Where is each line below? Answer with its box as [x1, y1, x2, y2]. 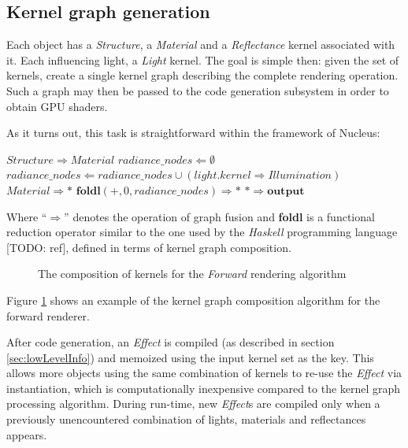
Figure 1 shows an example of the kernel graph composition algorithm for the [6, 291, 380, 308]
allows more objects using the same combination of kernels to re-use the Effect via [6, 365, 402, 381]
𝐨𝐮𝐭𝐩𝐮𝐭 [267, 185, 305, 197]
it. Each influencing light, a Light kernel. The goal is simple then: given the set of [6, 51, 399, 68]
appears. [6, 426, 47, 442]
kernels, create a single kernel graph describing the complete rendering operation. [6, 67, 399, 83]
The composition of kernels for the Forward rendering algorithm [38, 265, 347, 282]
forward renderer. [6, 307, 90, 324]
